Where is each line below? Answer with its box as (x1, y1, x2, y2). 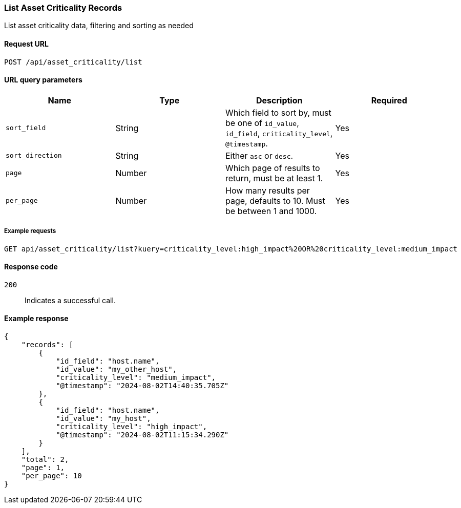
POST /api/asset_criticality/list (4, 57, 142, 66)
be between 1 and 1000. (225, 205, 317, 216)
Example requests (4, 227, 56, 235)
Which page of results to (225, 162, 320, 173)
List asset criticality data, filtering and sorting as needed (4, 21, 194, 30)
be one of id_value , (225, 117, 299, 128)
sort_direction (6, 152, 62, 160)
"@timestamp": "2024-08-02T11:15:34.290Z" (56, 431, 229, 439)
